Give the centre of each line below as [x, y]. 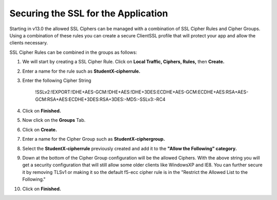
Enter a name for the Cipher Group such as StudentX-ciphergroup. [94, 139]
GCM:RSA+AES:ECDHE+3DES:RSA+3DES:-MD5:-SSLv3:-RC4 [100, 99]
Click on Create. [40, 129]
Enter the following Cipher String [57, 80]
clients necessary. [29, 43]
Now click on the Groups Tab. [54, 120]
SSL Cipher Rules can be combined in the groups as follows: [73, 52]
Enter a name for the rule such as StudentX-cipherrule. [81, 71]
